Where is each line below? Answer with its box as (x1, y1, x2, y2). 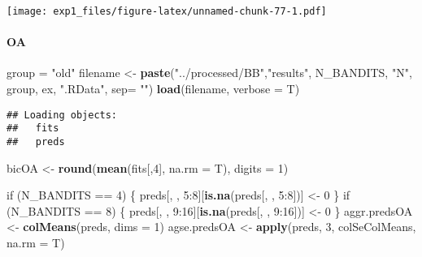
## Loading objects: (7, 109, 118, 121)
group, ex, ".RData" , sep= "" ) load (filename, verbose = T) (7, 80, 300, 97)
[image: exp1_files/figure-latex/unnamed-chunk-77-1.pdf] (7, 6, 327, 17)
